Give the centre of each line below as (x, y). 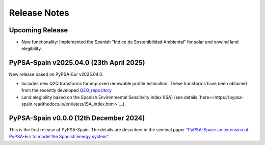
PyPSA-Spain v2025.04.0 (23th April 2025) (77, 63)
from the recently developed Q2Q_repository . (67, 90)
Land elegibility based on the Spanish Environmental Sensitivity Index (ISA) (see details (109, 97)
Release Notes (39, 13)
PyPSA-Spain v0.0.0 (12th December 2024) (77, 118)
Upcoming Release (39, 30)
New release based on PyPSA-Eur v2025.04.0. (56, 74)
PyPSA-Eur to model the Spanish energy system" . (59, 137)
